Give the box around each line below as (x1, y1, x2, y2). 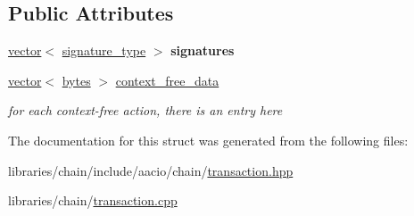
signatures (170, 41, 235, 60)
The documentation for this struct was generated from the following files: (8, 130, 409, 149)
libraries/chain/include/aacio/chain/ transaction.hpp (8, 161, 294, 179)
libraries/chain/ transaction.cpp (8, 191, 178, 210)
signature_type (62, 41, 146, 60)
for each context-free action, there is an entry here (8, 101, 283, 120)
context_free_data (115, 71, 219, 89)
